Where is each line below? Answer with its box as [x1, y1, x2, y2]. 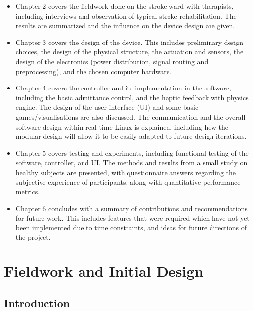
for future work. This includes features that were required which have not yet [15, 213, 250, 223]
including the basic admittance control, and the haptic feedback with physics [15, 92, 249, 102]
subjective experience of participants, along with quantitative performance [15, 177, 241, 187]
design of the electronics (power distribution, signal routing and [15, 56, 209, 66]
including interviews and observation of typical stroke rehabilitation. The [15, 10, 237, 21]
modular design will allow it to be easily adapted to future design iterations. [15, 131, 247, 141]
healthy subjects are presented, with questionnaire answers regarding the [15, 167, 236, 177]
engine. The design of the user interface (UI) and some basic [15, 102, 199, 112]
